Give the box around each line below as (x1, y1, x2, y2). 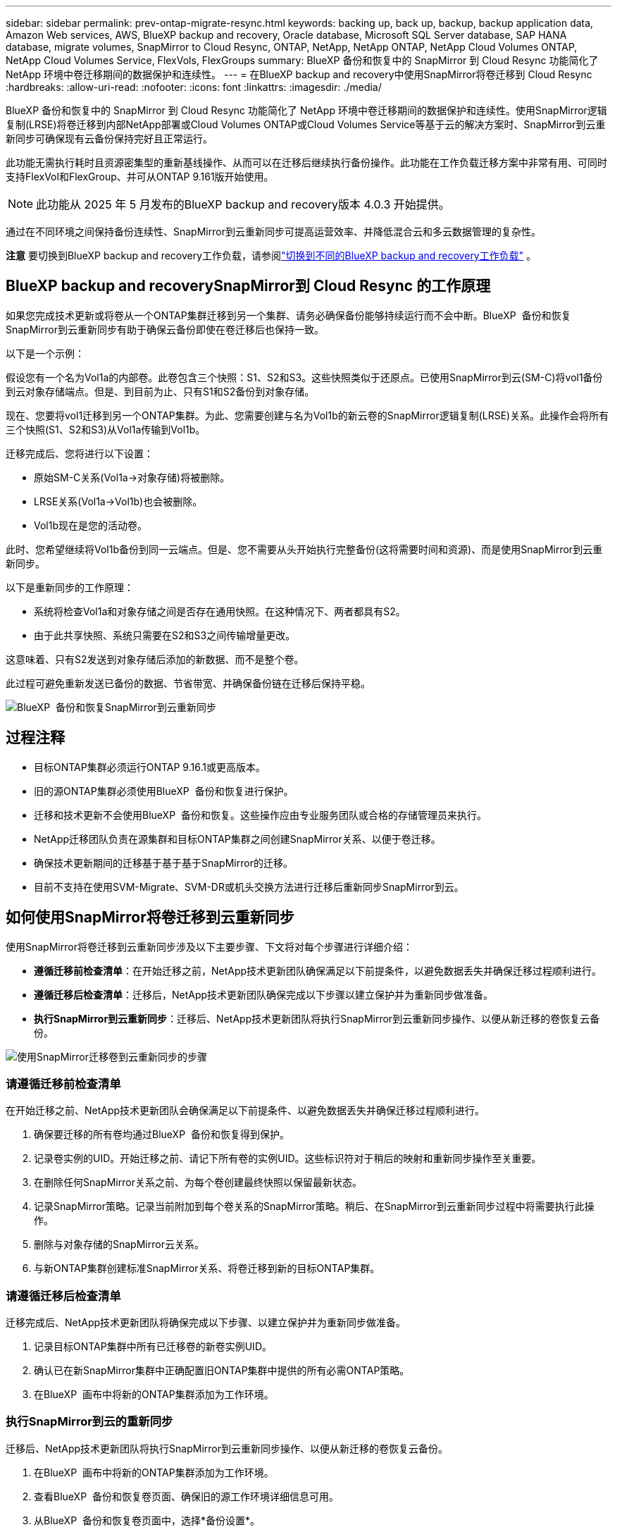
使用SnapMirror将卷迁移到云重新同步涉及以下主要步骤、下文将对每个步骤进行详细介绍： (6, 940, 413, 953)
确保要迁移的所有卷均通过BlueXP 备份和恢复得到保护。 (34, 1128, 289, 1141)
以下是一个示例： (6, 347, 85, 359)
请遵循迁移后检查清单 (6, 1288, 121, 1303)
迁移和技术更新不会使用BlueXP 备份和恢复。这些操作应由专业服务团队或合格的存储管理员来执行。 (34, 808, 487, 821)
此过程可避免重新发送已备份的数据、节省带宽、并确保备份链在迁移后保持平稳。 (6, 677, 370, 689)
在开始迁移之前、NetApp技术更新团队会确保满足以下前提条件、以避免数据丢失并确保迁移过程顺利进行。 (6, 1104, 485, 1117)
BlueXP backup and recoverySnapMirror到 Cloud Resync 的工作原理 (6, 277, 491, 295)
